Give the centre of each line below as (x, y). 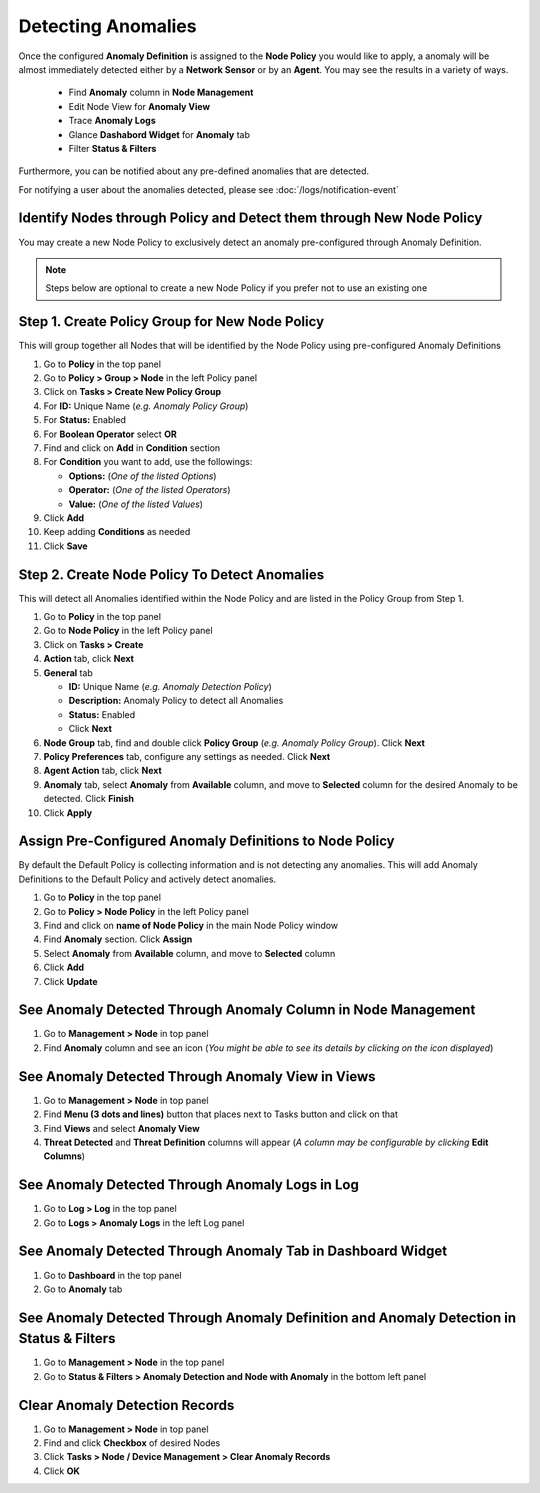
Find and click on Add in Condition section (132, 448)
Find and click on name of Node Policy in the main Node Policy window (191, 925)
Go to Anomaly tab (83, 1289)
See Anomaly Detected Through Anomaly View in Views (197, 1076)
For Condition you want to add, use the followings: (148, 462)
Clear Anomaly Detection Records (126, 1405)
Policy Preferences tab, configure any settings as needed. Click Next (187, 756)
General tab (68, 672)
